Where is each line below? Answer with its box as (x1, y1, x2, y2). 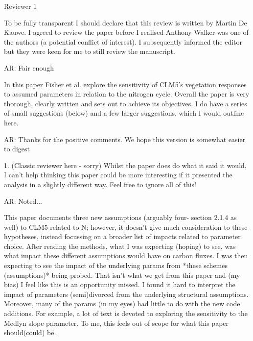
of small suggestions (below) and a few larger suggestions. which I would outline (4, 108, 244, 118)
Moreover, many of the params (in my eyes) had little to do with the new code (4, 298, 240, 309)
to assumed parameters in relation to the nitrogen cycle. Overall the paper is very (4, 89, 250, 99)
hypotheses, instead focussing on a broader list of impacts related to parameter (4, 231, 241, 242)
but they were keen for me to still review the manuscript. (4, 46, 175, 56)
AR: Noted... (4, 195, 42, 206)
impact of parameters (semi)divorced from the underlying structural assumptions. (4, 289, 249, 299)
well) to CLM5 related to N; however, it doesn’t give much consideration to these (4, 221, 248, 232)
